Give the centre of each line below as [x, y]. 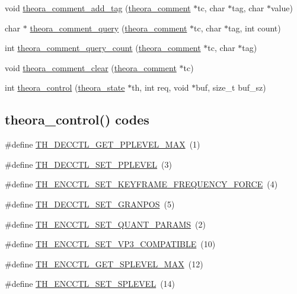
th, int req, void [160, 87]
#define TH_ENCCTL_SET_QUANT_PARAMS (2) [105, 224]
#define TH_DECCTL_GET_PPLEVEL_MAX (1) [103, 144]
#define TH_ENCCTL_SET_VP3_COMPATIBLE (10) [110, 244]
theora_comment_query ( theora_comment [108, 28]
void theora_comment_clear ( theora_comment [91, 67]
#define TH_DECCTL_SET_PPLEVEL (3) [88, 164]
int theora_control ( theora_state [65, 87]
